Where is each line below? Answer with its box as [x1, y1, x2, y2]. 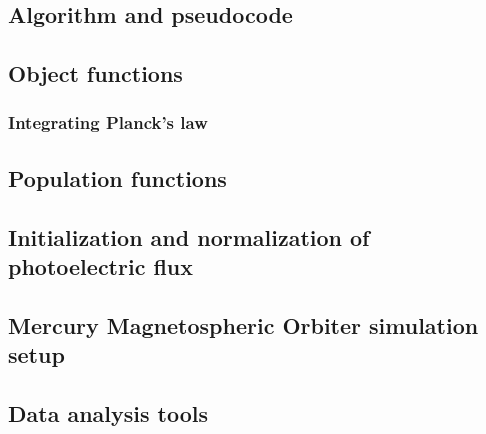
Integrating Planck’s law [8, 110, 208, 135]
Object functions [8, 58, 183, 89]
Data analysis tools [8, 397, 209, 428]
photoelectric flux [8, 250, 194, 281]
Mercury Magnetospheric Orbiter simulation [8, 309, 479, 340]
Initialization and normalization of [8, 221, 370, 252]
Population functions [8, 162, 227, 193]
